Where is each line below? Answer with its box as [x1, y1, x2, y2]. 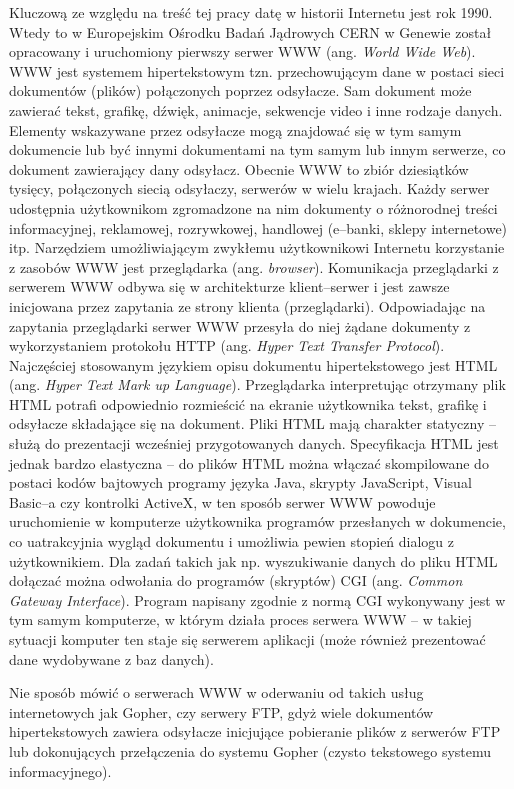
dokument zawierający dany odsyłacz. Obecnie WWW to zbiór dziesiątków [9, 158, 469, 179]
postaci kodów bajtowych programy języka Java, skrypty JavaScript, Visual [9, 472, 472, 493]
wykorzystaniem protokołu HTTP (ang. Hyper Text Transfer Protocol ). [9, 335, 445, 356]
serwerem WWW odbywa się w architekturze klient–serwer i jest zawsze [9, 276, 450, 297]
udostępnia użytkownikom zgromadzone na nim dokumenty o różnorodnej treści [9, 197, 498, 218]
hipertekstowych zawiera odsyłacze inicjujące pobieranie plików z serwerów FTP [9, 721, 501, 742]
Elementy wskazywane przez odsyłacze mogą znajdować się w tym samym [9, 119, 462, 140]
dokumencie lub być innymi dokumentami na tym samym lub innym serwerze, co [9, 139, 506, 160]
